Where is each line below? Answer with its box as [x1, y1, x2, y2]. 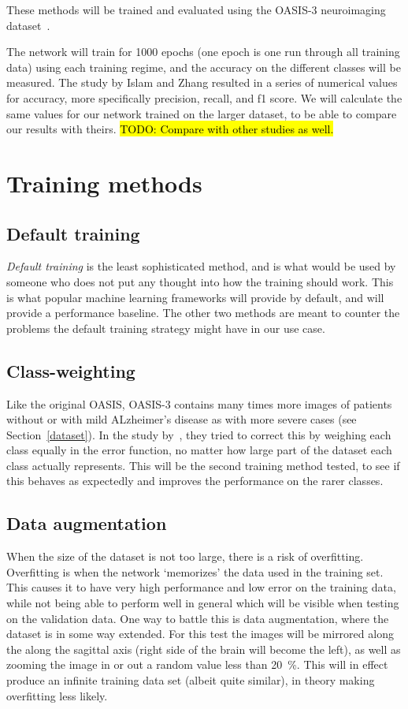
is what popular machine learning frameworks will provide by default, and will [6, 289, 384, 305]
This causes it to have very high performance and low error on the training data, [6, 579, 396, 595]
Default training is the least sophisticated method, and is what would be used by [6, 258, 396, 274]
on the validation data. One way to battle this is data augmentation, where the [6, 610, 389, 626]
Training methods [6, 166, 202, 199]
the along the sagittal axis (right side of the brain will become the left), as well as [6, 640, 401, 657]
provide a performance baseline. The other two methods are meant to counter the [6, 304, 400, 321]
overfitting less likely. [6, 687, 108, 703]
